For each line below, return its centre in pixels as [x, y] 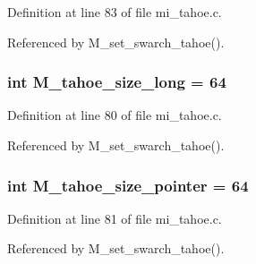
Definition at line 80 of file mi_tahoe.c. [115, 115]
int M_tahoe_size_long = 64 [117, 82]
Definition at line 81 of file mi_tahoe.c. [115, 218]
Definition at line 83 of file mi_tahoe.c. [115, 12]
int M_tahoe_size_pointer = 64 [128, 185]
